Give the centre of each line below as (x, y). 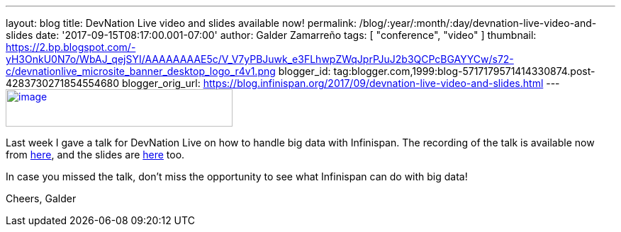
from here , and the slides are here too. (95, 155)
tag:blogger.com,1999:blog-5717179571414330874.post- (464, 71)
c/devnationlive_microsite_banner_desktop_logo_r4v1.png (141, 71)
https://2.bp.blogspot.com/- (71, 47)
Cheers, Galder (41, 198)
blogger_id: (304, 71)
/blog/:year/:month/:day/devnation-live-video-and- (478, 23)
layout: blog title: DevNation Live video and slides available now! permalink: (181, 23)
